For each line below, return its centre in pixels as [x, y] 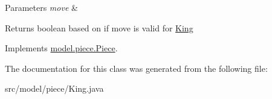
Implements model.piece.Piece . [61, 48]
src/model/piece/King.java [54, 88]
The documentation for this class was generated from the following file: [136, 68]
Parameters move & [41, 7]
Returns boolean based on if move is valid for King [99, 27]
